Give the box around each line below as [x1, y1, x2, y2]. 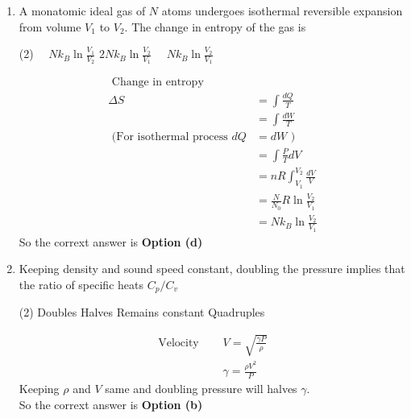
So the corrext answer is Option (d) [19, 233, 203, 250]
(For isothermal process [111, 131, 228, 143]
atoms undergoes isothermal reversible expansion [161, 2, 403, 19]
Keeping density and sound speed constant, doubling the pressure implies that [19, 260, 405, 277]
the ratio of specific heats [19, 275, 143, 292]
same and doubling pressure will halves [105, 380, 297, 397]
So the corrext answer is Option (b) [19, 395, 203, 412]
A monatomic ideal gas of [19, 2, 146, 19]
